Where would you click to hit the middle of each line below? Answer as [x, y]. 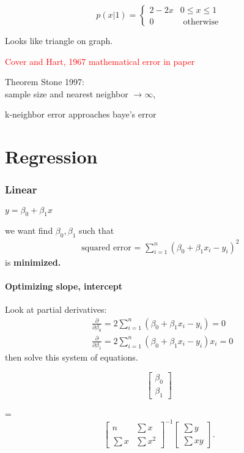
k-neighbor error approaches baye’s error [81, 114]
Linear [21, 189]
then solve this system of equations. [72, 357]
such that [96, 230]
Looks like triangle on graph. [59, 40]
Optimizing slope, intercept [64, 286]
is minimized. [33, 262]
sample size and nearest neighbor [67, 93]
